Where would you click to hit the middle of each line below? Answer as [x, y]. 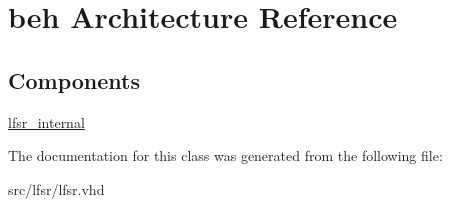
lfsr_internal [46, 121]
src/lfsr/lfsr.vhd [56, 188]
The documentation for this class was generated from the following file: [225, 155]
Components [74, 79]
